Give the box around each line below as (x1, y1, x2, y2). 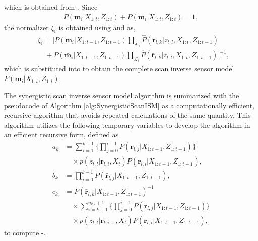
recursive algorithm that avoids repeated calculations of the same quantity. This (4, 110, 251, 120)
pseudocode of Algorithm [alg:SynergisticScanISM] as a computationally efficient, (4, 100, 254, 110)
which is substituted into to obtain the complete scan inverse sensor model (4, 63, 234, 73)
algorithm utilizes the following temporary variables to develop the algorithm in (4, 119, 250, 130)
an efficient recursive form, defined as (4, 129, 119, 140)
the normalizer (4, 22, 49, 32)
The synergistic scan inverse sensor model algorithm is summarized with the (4, 90, 239, 100)
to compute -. (4, 227, 46, 237)
